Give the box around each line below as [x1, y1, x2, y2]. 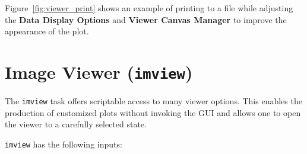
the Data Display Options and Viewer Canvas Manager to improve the [5, 13, 287, 25]
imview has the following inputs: [5, 137, 122, 150]
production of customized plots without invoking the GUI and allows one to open [5, 106, 301, 118]
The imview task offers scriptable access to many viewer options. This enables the [5, 95, 302, 107]
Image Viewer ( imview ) [5, 59, 193, 84]
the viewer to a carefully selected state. [5, 118, 147, 130]
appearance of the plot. [5, 25, 89, 37]
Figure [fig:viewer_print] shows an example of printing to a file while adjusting [5, 2, 293, 14]
